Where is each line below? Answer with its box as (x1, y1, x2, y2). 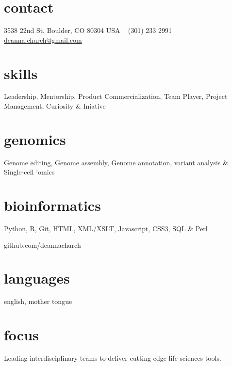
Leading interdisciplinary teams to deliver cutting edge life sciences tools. (4, 353, 221, 363)
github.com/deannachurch (4, 239, 81, 250)
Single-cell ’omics (4, 167, 55, 177)
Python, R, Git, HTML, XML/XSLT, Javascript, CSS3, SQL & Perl (4, 223, 208, 234)
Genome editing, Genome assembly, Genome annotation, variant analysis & (4, 157, 228, 167)
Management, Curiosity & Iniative (4, 101, 106, 111)
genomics (4, 129, 66, 149)
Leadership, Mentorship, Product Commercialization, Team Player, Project (4, 91, 228, 101)
